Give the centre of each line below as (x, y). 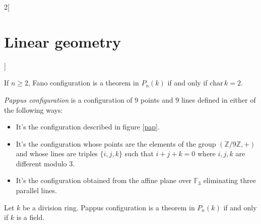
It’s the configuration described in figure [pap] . (88, 127)
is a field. (30, 217)
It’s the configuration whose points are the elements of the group (116, 143)
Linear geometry (62, 41)
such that (139, 153)
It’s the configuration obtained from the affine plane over (104, 180)
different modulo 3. (45, 163)
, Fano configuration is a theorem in (84, 83)
